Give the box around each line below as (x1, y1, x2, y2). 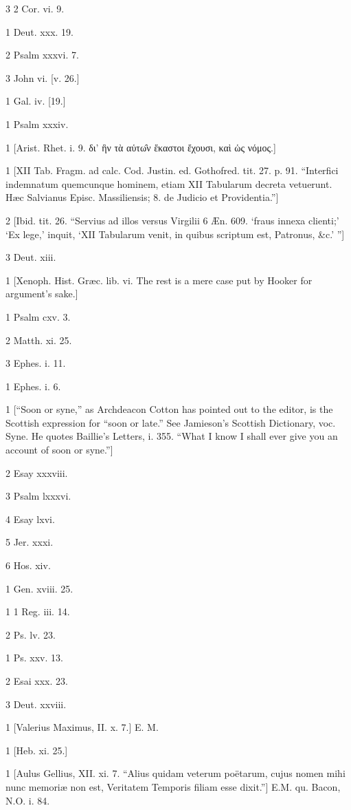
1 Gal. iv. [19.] (5, 94, 66, 108)
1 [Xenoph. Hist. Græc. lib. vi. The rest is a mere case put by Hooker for (5, 273, 313, 287)
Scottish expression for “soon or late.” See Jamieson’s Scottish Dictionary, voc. (5, 415, 336, 429)
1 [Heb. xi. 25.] (5, 743, 68, 757)
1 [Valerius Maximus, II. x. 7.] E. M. (5, 720, 159, 734)
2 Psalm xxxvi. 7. (5, 47, 79, 62)
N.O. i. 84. (5, 793, 50, 807)
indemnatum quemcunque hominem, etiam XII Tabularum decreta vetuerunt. (5, 176, 332, 191)
